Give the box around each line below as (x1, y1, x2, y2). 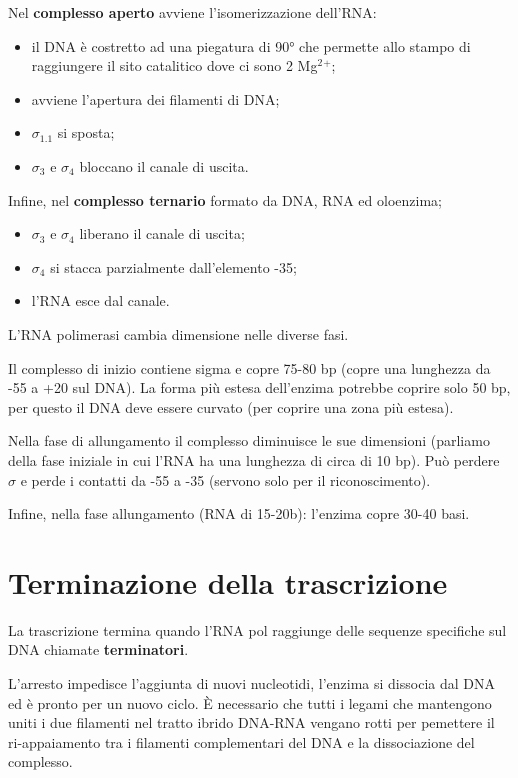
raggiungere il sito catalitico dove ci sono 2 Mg (31, 55, 318, 76)
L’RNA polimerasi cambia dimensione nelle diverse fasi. (8, 323, 349, 344)
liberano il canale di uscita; (79, 223, 245, 244)
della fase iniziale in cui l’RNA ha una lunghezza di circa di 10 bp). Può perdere (8, 449, 500, 470)
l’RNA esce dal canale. (31, 290, 170, 311)
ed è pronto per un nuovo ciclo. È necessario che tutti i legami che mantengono (8, 692, 492, 713)
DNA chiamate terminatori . (8, 639, 189, 660)
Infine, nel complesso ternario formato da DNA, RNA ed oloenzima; (8, 189, 442, 210)
